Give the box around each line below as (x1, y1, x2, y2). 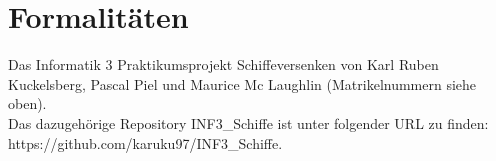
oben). (8, 93, 47, 114)
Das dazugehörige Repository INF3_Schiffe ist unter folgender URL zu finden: (8, 112, 489, 133)
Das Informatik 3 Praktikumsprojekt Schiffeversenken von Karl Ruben (8, 54, 439, 75)
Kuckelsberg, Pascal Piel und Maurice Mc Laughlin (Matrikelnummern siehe (8, 73, 477, 94)
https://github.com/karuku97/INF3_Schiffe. (8, 132, 283, 153)
